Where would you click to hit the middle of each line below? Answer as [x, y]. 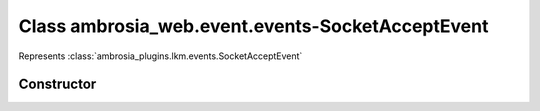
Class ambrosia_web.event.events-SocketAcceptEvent [253, 26]
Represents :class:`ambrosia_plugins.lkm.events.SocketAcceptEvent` [160, 56]
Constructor [57, 84]
